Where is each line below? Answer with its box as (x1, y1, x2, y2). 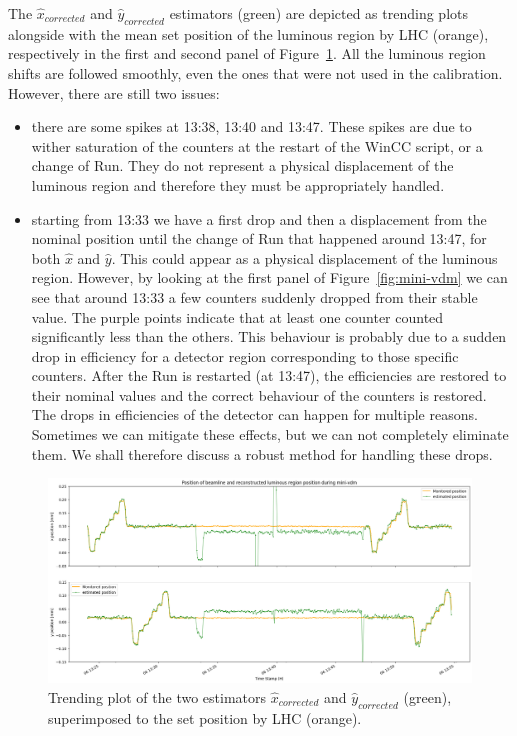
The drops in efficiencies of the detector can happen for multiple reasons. (31, 404, 478, 425)
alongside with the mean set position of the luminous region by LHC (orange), (8, 23, 489, 44)
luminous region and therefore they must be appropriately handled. (31, 174, 445, 195)
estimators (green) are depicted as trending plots (169, 3, 468, 23)
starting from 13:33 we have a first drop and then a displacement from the (31, 208, 487, 229)
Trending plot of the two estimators (48, 686, 267, 707)
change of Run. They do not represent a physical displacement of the (31, 155, 454, 176)
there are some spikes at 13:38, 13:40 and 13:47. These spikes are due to (31, 116, 472, 137)
